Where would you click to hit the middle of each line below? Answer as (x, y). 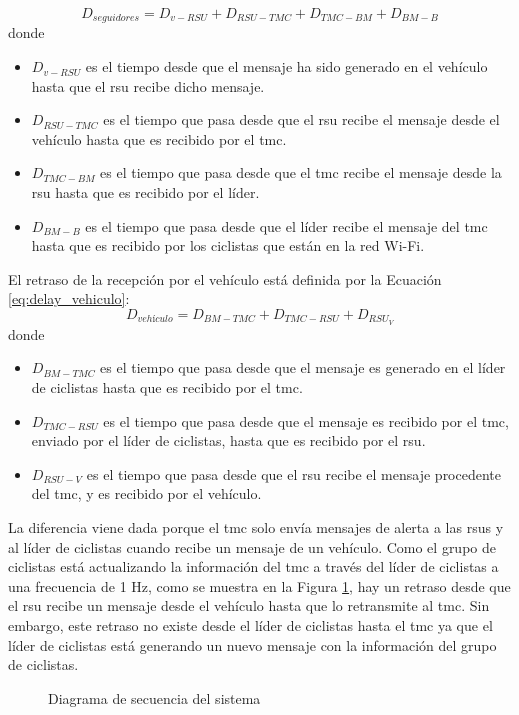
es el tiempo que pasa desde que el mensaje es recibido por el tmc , (306, 420)
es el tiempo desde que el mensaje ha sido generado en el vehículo (286, 66)
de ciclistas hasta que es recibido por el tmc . (167, 387)
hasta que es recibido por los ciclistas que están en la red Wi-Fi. (228, 245)
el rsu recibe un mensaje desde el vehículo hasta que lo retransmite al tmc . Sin (249, 605)
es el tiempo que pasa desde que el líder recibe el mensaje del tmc (286, 225)
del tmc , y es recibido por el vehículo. (146, 493)
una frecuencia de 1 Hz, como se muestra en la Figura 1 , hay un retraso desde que (259, 585)
